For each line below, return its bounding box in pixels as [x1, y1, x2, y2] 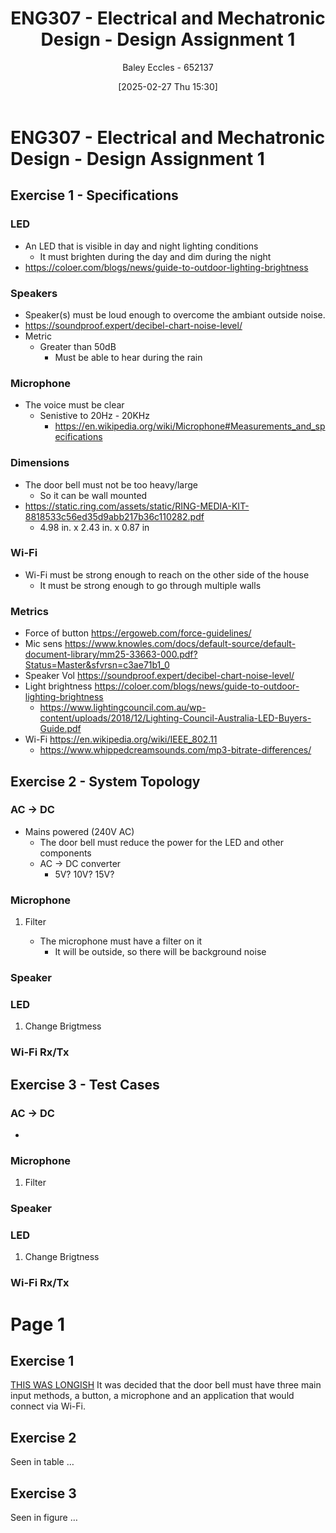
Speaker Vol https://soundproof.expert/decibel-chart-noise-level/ [24, 670, 295, 682]
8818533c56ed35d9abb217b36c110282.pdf [24, 510, 205, 522]
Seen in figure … [10, 1511, 78, 1523]
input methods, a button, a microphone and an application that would [10, 1390, 295, 1402]
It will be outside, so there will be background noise [54, 946, 267, 958]
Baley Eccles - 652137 [122, 61, 214, 73]
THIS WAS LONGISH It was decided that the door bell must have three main [10, 1379, 322, 1391]
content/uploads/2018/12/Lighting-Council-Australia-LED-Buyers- [39, 712, 312, 724]
